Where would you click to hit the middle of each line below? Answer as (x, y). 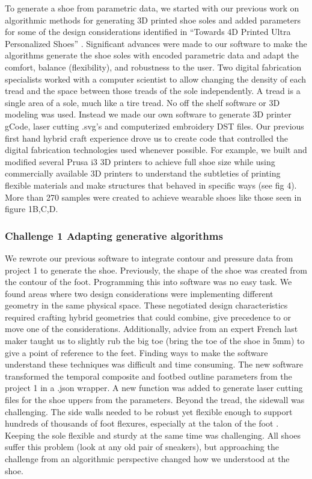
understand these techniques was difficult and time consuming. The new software (154, 364)
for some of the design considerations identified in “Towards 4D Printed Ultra (148, 32)
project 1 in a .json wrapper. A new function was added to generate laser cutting (154, 388)
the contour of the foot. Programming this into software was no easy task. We (148, 282)
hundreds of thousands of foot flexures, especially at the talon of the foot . (142, 423)
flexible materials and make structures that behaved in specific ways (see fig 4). (151, 185)
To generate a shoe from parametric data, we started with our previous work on (152, 8)
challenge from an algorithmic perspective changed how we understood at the (147, 459)
